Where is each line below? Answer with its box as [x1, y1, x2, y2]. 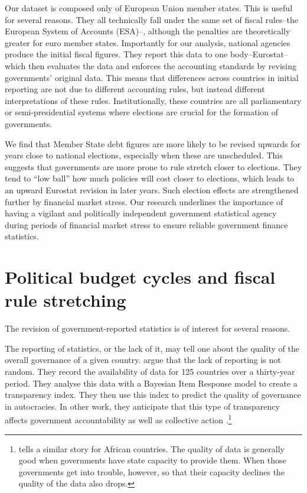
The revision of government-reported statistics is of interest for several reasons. [5, 322, 290, 335]
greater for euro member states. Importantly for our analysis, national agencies [5, 36, 290, 48]
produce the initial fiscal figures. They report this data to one [5, 48, 228, 60]
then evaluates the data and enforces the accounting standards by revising [28, 59, 297, 72]
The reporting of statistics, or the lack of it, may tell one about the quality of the [5, 342, 299, 354]
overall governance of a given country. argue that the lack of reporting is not [5, 353, 281, 366]
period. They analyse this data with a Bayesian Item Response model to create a [5, 377, 298, 389]
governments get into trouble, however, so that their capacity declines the [18, 465, 285, 478]
